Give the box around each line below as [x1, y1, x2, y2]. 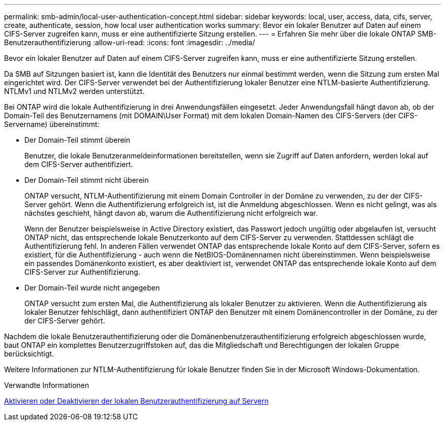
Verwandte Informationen [4, 381, 89, 389]
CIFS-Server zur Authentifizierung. [24, 268, 140, 276]
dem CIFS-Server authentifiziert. [24, 160, 133, 169]
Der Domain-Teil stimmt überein [24, 136, 131, 144]
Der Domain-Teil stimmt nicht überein [24, 176, 149, 184]
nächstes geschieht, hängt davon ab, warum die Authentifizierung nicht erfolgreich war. [24, 209, 318, 217]
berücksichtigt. [4, 349, 54, 358]
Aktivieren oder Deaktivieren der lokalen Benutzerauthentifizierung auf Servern [4, 397, 269, 405]
